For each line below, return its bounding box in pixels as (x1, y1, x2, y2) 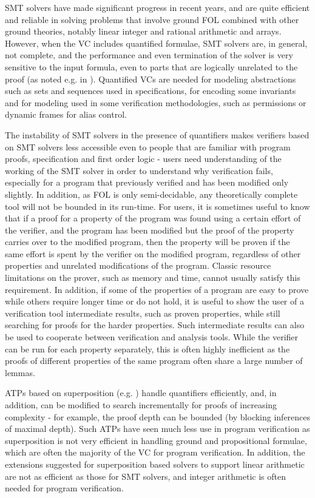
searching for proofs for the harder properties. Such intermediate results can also (5, 318, 305, 331)
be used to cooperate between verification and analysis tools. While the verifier (5, 331, 299, 343)
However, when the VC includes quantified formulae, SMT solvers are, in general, (5, 36, 308, 49)
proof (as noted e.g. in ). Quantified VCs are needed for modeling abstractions (5, 72, 296, 85)
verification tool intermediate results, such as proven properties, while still (5, 306, 280, 319)
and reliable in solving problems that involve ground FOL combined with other (5, 13, 299, 25)
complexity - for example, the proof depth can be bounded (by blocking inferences (5, 410, 311, 423)
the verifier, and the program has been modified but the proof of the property (5, 223, 294, 236)
